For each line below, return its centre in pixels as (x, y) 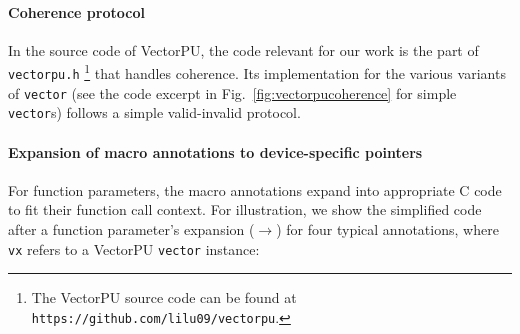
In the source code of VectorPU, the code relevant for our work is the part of (243, 49)
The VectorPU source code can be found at (164, 297)
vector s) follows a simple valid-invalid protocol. (154, 112)
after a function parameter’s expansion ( (131, 229)
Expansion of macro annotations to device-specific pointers (215, 151)
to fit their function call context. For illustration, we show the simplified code (245, 209)
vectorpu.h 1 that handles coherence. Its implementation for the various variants (257, 72)
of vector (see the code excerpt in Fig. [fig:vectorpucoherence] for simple (232, 92)
